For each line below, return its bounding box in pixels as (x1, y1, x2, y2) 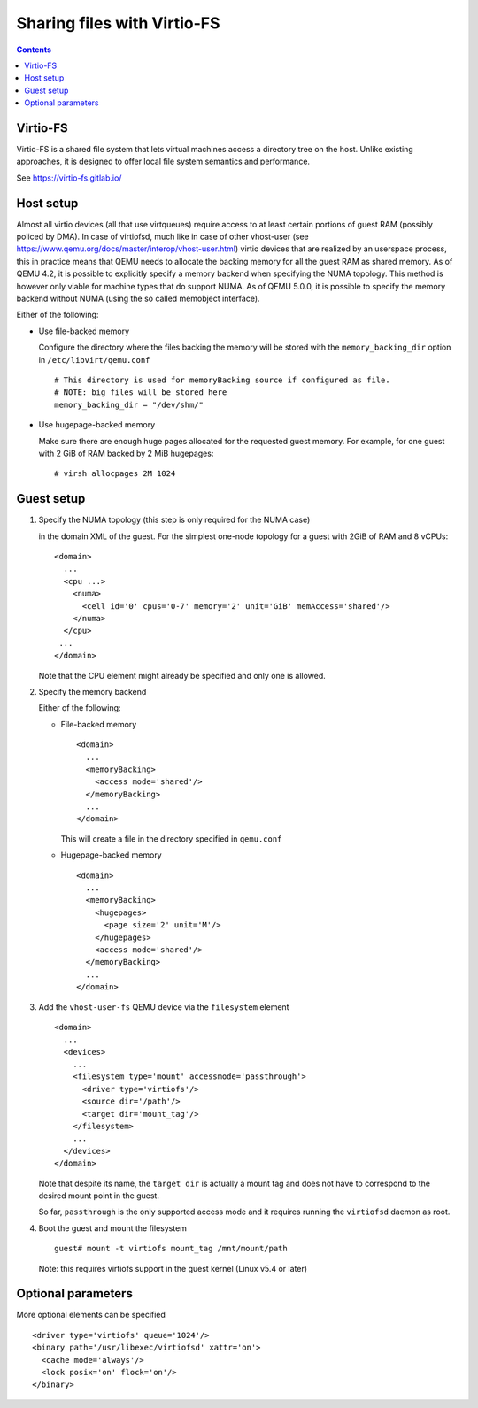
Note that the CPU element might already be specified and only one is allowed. (38, 670, 327, 681)
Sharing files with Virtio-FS (16, 13, 220, 33)
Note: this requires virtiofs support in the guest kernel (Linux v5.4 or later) (38, 1263, 308, 1273)
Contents (16, 44, 52, 55)
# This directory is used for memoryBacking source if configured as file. (54, 375, 390, 385)
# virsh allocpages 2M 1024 (54, 469, 176, 479)
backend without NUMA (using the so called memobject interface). (16, 293, 260, 304)
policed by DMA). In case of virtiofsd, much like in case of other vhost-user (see (16, 231, 309, 242)
